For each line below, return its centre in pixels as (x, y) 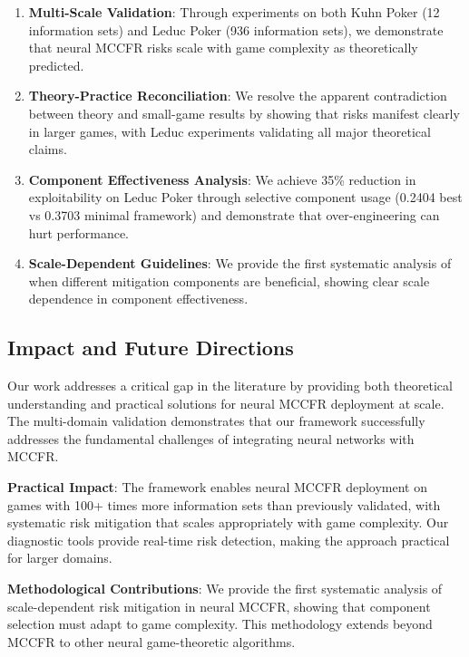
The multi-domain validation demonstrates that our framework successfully (216, 421)
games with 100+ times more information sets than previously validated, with (224, 504)
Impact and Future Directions (151, 348)
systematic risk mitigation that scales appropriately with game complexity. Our (228, 522)
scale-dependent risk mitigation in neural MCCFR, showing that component (219, 606)
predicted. (56, 65)
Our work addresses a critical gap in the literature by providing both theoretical (230, 386)
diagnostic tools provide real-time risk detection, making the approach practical (229, 540)
